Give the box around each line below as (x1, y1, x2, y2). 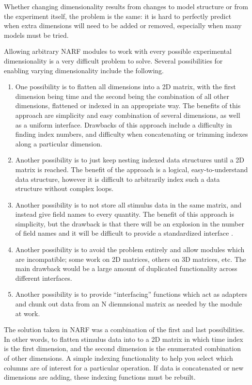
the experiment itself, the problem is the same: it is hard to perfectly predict (4, 11, 232, 21)
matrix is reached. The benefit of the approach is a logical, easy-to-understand (15, 164, 248, 174)
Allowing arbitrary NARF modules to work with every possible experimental (4, 46, 232, 56)
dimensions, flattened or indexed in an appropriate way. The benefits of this (15, 100, 241, 111)
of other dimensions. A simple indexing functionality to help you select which (4, 353, 233, 363)
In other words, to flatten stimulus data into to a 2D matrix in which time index (4, 334, 243, 344)
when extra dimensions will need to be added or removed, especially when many (4, 20, 242, 31)
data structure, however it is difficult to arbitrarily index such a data (15, 174, 220, 184)
